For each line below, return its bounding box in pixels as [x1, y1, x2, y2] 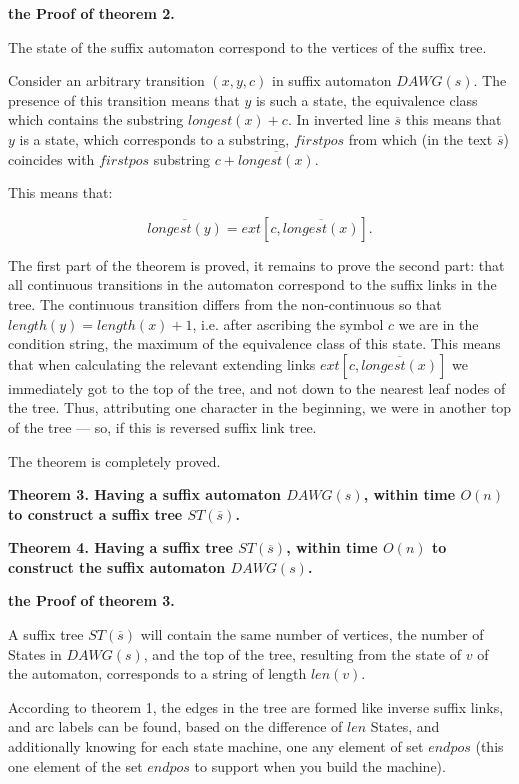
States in [8, 643, 62, 664]
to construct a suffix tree [8, 503, 183, 524]
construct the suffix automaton [8, 556, 226, 577]
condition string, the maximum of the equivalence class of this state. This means [8, 333, 501, 354]
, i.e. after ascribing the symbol [192, 313, 384, 334]
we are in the [398, 313, 479, 334]
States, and [370, 716, 440, 737]
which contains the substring [8, 109, 184, 130]
